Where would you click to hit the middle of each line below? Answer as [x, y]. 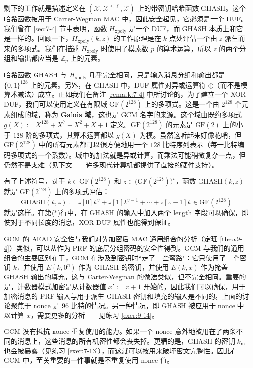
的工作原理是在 [137, 38]
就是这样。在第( [29, 212]
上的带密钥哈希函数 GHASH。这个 [192, 8]
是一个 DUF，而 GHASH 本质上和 [182, 28]
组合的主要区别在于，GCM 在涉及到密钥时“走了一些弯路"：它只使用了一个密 [125, 257]
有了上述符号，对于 [35, 181]
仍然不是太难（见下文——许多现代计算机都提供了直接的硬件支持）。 [111, 164]
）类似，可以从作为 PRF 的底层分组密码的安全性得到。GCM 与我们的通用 [126, 248]
